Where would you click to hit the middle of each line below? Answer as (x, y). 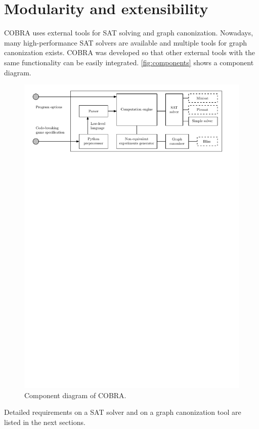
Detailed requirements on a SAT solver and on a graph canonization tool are (123, 412)
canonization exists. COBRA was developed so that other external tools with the (129, 52)
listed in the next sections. (45, 422)
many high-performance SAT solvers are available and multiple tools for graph (125, 42)
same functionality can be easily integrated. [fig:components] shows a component (129, 62)
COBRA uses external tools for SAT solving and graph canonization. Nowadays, (129, 33)
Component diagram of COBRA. (75, 395)
